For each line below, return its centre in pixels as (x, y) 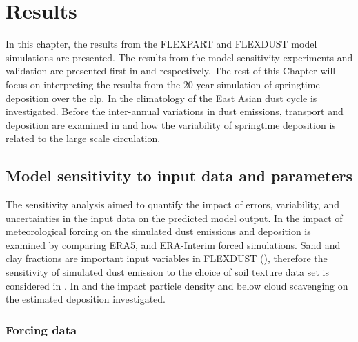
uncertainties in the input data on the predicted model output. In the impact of (174, 218)
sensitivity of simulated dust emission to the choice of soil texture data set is (167, 272)
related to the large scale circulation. (83, 138)
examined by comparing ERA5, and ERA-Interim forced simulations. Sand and (173, 244)
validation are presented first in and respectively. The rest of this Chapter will (171, 71)
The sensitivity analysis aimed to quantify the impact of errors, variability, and (172, 204)
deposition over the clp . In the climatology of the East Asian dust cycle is (161, 98)
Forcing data (41, 329)
